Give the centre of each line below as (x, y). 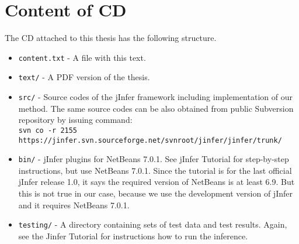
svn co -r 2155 (48, 130)
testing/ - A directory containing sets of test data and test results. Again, (153, 224)
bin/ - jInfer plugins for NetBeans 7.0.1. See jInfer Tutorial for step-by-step (154, 159)
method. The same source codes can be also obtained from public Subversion (156, 108)
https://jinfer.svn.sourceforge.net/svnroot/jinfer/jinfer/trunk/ (150, 140)
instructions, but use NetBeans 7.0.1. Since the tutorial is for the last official (155, 170)
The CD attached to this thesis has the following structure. (111, 38)
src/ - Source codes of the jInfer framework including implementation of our (155, 97)
